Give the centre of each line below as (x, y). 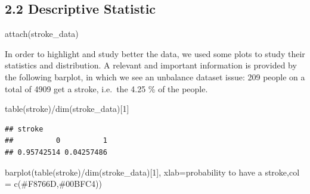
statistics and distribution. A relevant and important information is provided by (151, 65)
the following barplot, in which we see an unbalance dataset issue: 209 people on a (155, 76)
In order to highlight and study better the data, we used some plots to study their (155, 53)
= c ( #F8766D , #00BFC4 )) (53, 184)
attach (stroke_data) (42, 34)
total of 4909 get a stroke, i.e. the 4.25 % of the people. (106, 88)
